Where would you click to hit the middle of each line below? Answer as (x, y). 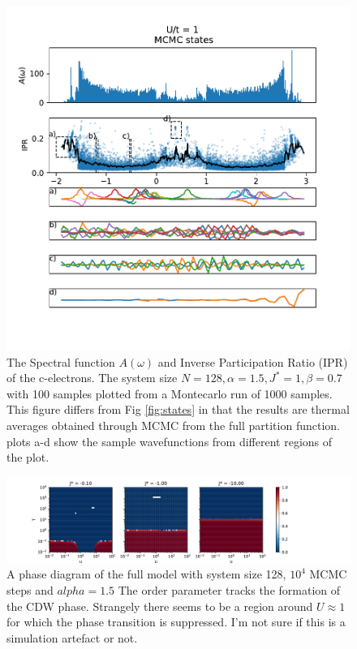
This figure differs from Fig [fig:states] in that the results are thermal (178, 409)
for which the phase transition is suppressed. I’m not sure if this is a (176, 622)
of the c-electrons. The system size (92, 378)
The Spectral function (61, 361)
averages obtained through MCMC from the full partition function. (173, 425)
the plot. (28, 457)
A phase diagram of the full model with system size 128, (146, 574)
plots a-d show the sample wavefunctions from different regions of (170, 441)
